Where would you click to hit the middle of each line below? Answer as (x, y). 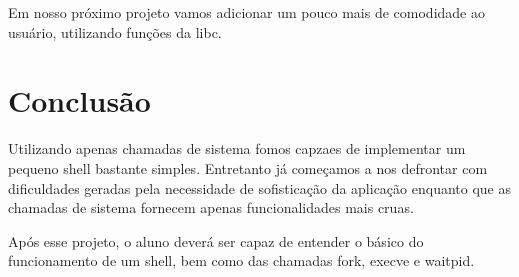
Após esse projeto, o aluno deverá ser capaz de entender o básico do (216, 240)
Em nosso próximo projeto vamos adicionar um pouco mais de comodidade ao (246, 12)
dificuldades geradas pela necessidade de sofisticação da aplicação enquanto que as (259, 187)
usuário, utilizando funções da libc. (115, 31)
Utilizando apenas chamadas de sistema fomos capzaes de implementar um (237, 148)
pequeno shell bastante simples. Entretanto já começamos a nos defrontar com (248, 167)
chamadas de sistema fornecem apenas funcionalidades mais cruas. (211, 207)
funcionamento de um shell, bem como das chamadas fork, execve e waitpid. (241, 260)
